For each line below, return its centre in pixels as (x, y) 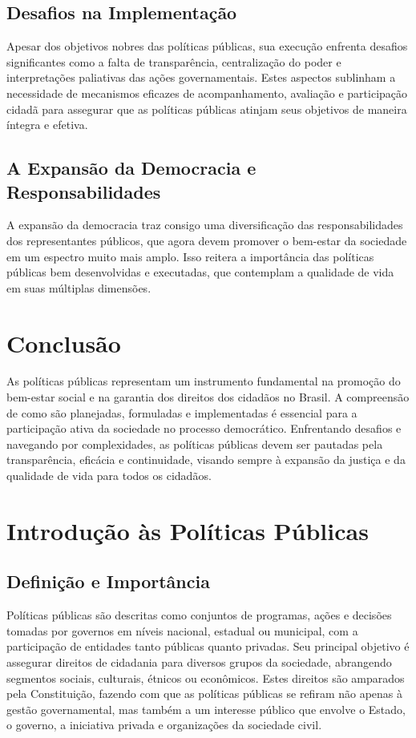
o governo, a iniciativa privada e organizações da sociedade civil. (164, 725)
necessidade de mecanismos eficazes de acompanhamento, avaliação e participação (207, 93)
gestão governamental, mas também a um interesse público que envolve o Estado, (206, 709)
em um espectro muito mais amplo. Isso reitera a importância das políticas (190, 256)
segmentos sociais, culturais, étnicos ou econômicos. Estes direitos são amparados (206, 678)
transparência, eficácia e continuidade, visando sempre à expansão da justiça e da (206, 460)
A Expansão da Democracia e (131, 168)
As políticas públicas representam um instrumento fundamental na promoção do (204, 381)
